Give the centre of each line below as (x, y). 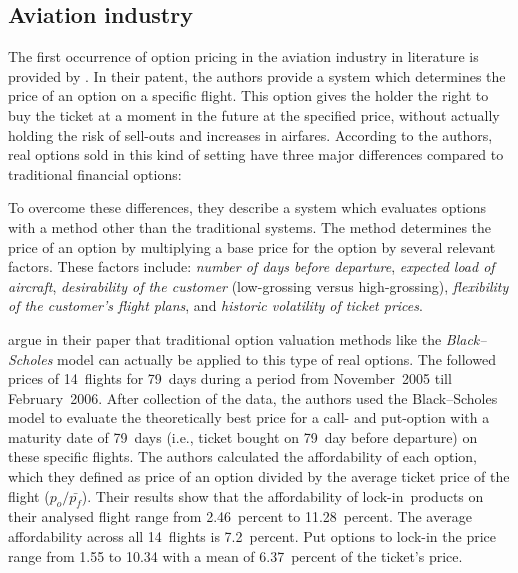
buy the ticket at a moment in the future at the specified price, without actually (254, 114)
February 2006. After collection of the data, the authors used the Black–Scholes (253, 397)
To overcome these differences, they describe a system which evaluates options (247, 207)
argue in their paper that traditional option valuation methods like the (225, 338)
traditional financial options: (95, 173)
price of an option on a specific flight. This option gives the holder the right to (248, 95)
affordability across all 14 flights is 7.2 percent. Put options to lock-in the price (252, 536)
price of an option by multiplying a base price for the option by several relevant (252, 246)
